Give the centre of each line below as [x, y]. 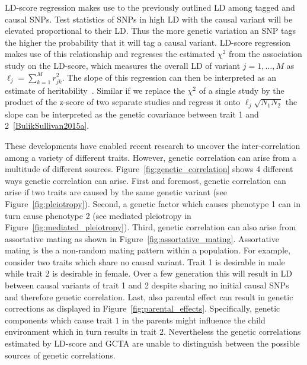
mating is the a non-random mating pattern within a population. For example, [148, 250]
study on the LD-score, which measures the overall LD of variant [123, 65]
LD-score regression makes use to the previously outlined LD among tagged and [150, 7]
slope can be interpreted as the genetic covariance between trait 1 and [132, 114]
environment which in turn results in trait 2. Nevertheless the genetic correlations [153, 331]
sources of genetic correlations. [60, 355]
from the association [265, 54]
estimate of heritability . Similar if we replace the [95, 90]
